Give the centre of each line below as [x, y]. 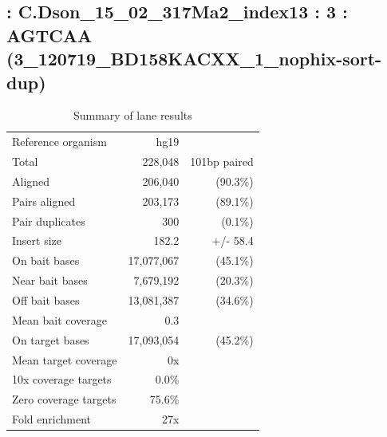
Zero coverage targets [64, 399]
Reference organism [59, 142]
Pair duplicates [49, 220]
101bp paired [222, 161]
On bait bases [46, 260]
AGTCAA [49, 35]
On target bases [51, 339]
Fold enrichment [52, 419]
